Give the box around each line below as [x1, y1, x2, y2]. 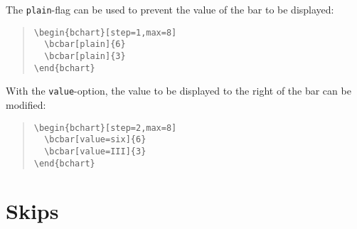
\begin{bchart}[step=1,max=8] [33, 27, 177, 38]
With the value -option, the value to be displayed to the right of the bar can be [6, 83, 351, 98]
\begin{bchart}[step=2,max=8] [33, 122, 177, 133]
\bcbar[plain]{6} [44, 39, 126, 50]
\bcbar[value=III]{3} [44, 146, 146, 156]
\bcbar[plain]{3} [44, 50, 126, 61]
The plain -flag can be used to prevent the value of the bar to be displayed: [6, 2, 334, 16]
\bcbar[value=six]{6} [44, 134, 146, 145]
